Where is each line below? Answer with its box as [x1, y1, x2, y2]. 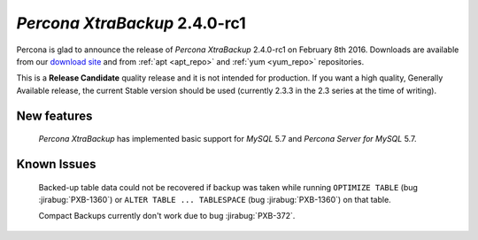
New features [16, 108, 93, 123]
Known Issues [16, 156, 96, 172]
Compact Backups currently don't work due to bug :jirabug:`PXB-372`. [38, 211, 296, 221]
